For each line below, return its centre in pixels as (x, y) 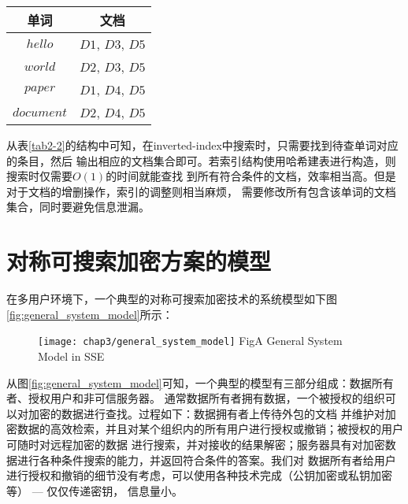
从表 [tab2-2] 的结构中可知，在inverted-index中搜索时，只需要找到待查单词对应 (202, 145)
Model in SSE (71, 356)
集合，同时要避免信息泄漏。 (78, 207)
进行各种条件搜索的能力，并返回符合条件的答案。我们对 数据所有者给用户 (206, 460)
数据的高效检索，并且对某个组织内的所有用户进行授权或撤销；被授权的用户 (210, 429)
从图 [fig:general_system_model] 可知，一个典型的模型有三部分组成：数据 (189, 382)
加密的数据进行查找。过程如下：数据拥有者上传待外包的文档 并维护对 (206, 413)
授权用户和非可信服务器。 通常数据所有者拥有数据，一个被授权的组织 (206, 398)
